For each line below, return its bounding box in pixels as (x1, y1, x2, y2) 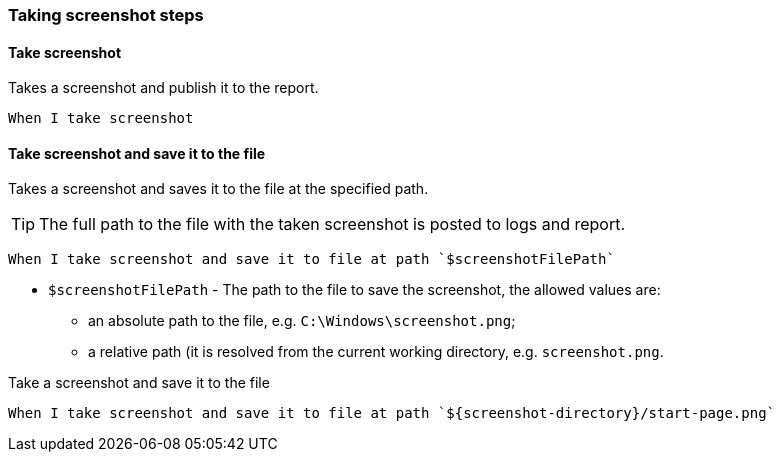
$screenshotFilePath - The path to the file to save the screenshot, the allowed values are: (48, 281, 661, 299)
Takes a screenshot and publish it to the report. (8, 79, 319, 97)
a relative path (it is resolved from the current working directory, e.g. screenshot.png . (88, 343, 664, 361)
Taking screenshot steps (8, 5, 204, 25)
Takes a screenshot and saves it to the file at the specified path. (8, 180, 429, 198)
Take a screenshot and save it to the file (8, 374, 270, 392)
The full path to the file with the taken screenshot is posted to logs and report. (39, 214, 626, 235)
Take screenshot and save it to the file (8, 144, 266, 162)
